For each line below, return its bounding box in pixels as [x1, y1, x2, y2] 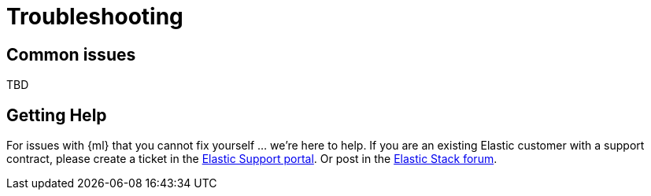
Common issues [6, 44, 136, 65]
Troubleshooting [6, 3, 183, 30]
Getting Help [6, 105, 107, 125]
